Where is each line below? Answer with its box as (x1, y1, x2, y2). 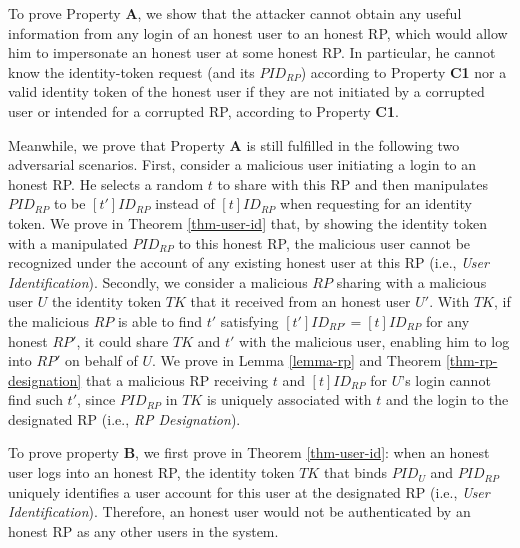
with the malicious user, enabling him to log (239, 330, 510, 351)
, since (77, 389, 116, 410)
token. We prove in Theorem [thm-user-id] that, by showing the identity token (8, 212, 488, 233)
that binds (323, 462, 388, 483)
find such (8, 389, 63, 410)
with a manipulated (8, 232, 128, 253)
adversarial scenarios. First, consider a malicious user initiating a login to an (8, 154, 477, 175)
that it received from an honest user (190, 291, 411, 312)
